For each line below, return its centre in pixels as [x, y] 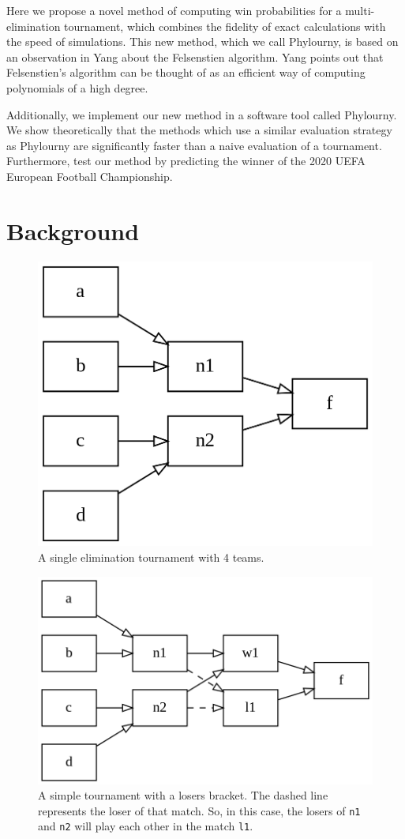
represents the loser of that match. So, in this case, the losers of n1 [199, 810]
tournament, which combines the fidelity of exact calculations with [225, 26]
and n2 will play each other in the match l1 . [146, 826]
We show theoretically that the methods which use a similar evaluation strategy [199, 130]
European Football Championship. [90, 176]
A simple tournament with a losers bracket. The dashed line [183, 795]
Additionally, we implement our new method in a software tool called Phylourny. [202, 114]
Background [73, 230]
